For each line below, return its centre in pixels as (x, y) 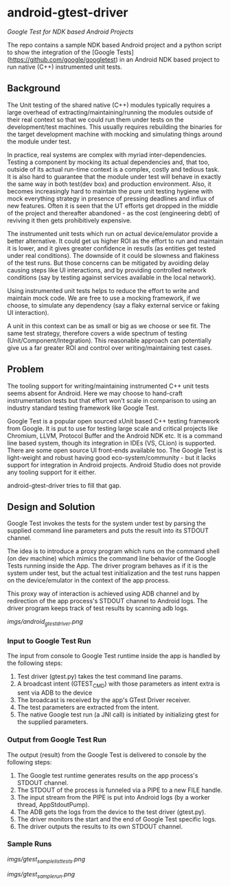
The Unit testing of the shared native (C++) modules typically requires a (109, 105)
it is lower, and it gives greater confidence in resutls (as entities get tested (112, 248)
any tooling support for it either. (52, 472)
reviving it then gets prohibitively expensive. (69, 220)
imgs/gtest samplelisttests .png (46, 860)
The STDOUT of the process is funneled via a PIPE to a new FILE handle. (120, 790)
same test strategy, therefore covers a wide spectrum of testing (97, 333)
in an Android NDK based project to (169, 59)
